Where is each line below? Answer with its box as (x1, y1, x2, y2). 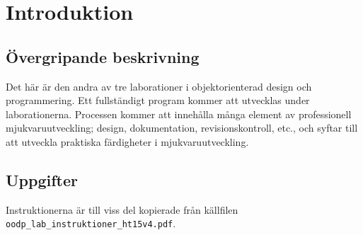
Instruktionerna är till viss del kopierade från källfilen (6, 202, 238, 217)
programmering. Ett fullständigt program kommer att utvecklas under (6, 93, 310, 108)
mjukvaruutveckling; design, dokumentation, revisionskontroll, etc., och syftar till (6, 120, 358, 135)
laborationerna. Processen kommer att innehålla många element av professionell (6, 106, 352, 121)
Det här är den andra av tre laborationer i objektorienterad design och (6, 79, 312, 93)
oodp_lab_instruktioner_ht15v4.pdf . (6, 216, 176, 231)
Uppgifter (6, 168, 78, 190)
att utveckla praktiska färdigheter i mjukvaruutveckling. (6, 134, 249, 149)
